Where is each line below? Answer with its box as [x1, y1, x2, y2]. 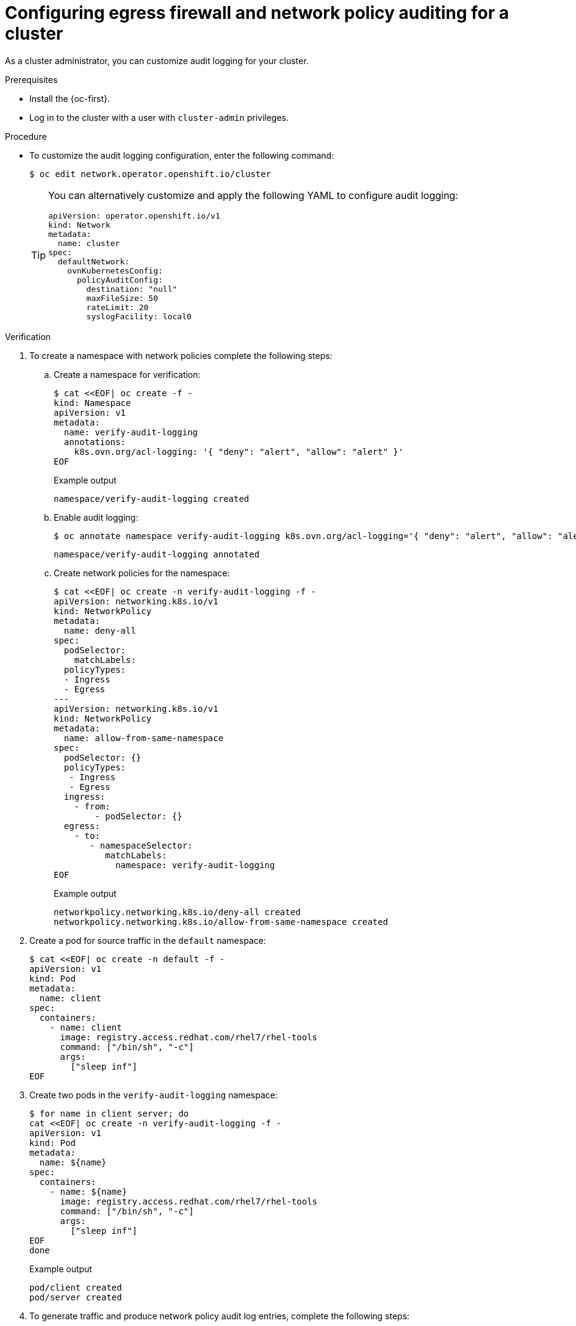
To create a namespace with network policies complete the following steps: [29, 350, 333, 361]
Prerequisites [5, 74, 58, 85]
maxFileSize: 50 [86, 293, 159, 303]
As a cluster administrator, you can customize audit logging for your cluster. [5, 55, 309, 66]
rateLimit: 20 [86, 302, 149, 312]
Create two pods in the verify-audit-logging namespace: [29, 1089, 278, 1100]
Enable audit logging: [54, 512, 139, 523]
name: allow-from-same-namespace [63, 733, 224, 743]
